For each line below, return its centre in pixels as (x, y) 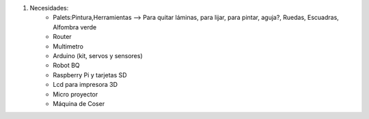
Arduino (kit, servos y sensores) (98, 55)
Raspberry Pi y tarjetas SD (90, 75)
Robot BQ (66, 66)
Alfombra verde (75, 27)
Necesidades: (49, 8)
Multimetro (68, 46)
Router (62, 37)
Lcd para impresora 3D (85, 85)
